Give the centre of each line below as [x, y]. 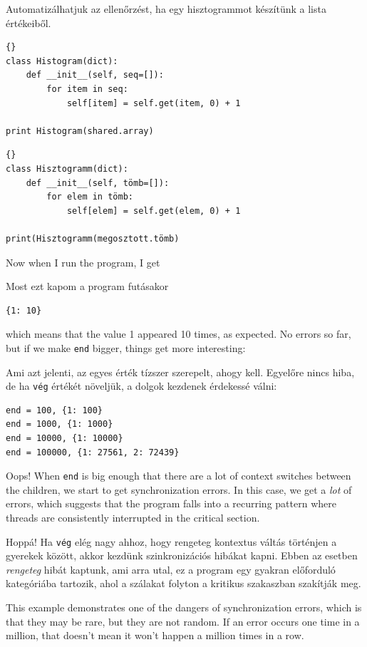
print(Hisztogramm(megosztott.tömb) [93, 238]
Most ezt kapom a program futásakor [87, 286]
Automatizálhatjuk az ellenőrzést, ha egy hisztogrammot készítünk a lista [166, 9]
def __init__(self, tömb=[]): [98, 183]
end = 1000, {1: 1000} [60, 424]
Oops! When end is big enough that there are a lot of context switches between [179, 476]
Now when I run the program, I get [83, 262]
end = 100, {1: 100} [55, 410]
